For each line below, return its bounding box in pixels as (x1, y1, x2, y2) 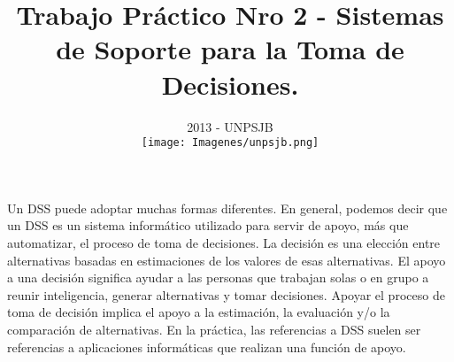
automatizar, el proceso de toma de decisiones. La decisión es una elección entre (7, 233, 441, 251)
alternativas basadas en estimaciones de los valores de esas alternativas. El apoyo (7, 250, 446, 269)
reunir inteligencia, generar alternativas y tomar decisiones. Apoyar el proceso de (7, 285, 445, 304)
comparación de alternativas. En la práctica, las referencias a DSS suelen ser (7, 320, 421, 338)
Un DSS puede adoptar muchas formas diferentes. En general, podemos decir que (7, 198, 448, 217)
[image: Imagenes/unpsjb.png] (141, 136, 319, 150)
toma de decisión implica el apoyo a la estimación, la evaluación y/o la (7, 303, 390, 321)
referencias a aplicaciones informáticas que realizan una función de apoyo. (7, 337, 406, 356)
